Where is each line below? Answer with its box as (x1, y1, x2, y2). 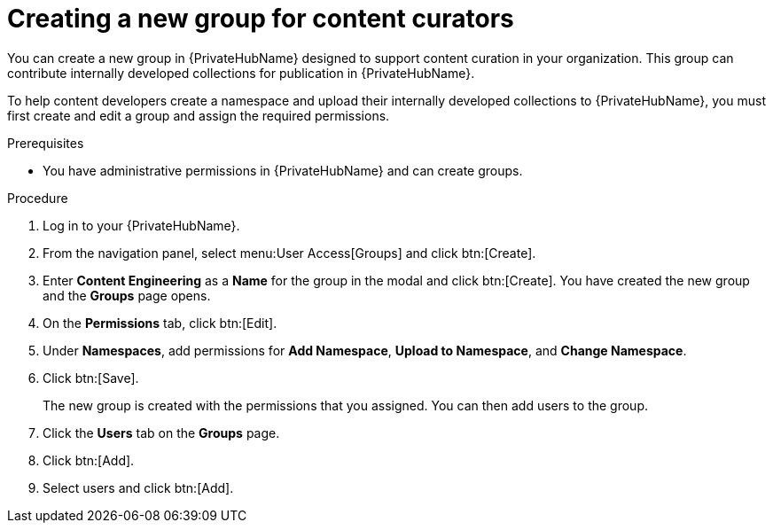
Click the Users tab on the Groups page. (43, 425, 280, 440)
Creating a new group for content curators (7, 4, 514, 34)
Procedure (7, 190, 68, 206)
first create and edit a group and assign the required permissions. (7, 107, 390, 123)
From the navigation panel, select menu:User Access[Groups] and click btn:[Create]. (43, 245, 536, 261)
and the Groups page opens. (43, 287, 211, 303)
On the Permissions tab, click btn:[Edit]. (43, 315, 277, 331)
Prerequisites (7, 135, 84, 151)
